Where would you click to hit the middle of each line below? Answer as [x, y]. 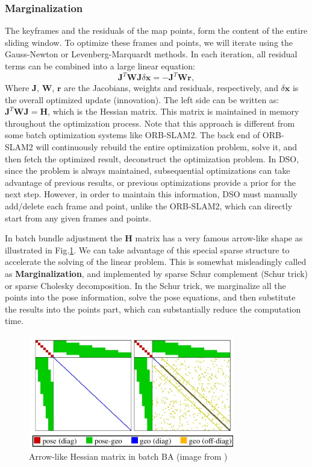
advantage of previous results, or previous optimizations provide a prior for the [150, 182]
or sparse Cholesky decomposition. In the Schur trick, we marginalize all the [145, 285]
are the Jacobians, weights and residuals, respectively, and [171, 88]
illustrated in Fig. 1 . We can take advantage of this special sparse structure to [147, 249]
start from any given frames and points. [78, 218]
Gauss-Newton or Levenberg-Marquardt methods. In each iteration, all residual [151, 54]
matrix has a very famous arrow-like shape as [219, 238]
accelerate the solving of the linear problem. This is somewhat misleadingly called [156, 262]
